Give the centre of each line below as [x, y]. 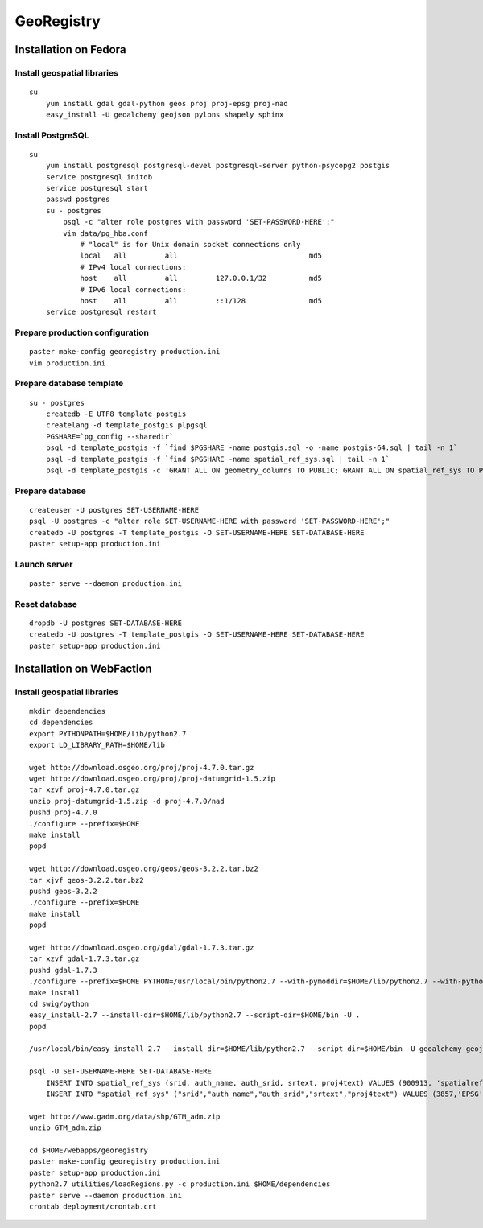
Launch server [44, 564]
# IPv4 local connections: [133, 267]
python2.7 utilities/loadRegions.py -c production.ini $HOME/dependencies [180, 1184]
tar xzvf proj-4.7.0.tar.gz [85, 790]
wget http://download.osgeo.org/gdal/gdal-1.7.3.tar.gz [142, 947]
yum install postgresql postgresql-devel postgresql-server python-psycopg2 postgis [218, 166]
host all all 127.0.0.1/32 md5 [201, 278]
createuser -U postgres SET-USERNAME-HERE [114, 510]
